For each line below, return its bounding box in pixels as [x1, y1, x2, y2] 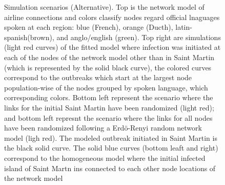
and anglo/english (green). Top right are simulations [56, 31, 221, 42]
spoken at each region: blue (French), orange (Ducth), [4, 22, 173, 32]
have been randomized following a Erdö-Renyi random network [4, 122, 202, 133]
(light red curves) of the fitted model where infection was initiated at [4, 42, 221, 52]
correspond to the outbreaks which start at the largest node [4, 72, 192, 83]
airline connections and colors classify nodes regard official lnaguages [4, 11, 220, 22]
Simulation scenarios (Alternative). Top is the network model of [4, 2, 204, 12]
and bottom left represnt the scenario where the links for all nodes [4, 112, 213, 123]
